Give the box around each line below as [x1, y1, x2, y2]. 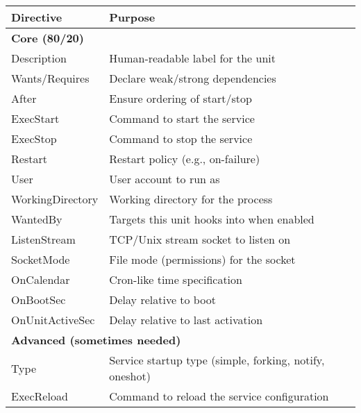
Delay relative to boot [109, 292, 216, 307]
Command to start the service [109, 110, 255, 126]
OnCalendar [11, 271, 70, 287]
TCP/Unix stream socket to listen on [109, 231, 291, 247]
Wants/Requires [11, 70, 90, 86]
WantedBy [11, 211, 62, 227]
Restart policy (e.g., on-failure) [109, 151, 260, 167]
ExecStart [11, 110, 60, 126]
